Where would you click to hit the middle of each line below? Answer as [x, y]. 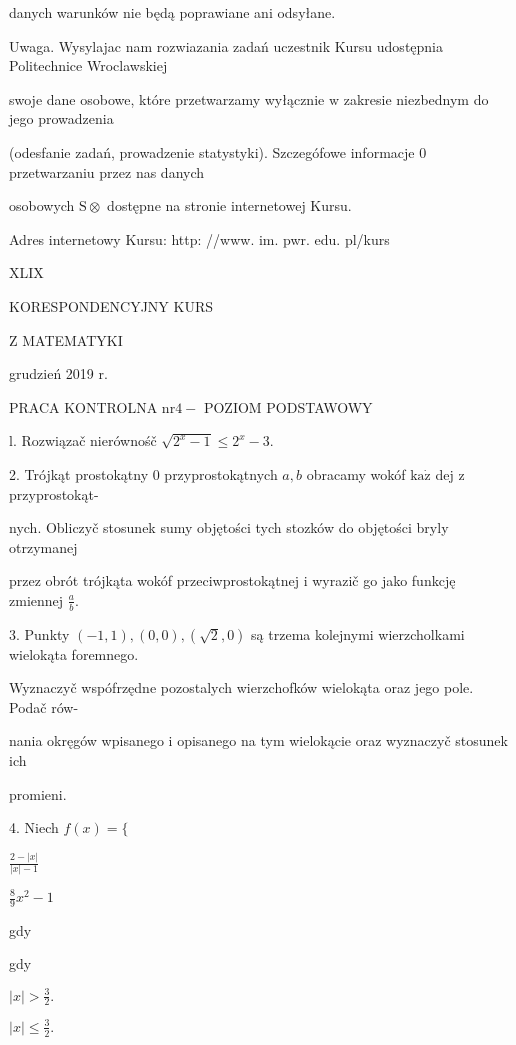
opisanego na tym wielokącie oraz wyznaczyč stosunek [342, 740]
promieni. [38, 793]
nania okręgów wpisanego [86, 740]
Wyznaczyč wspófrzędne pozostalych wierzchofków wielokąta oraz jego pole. [241, 687]
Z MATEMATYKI [66, 339]
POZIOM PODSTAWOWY [288, 406]
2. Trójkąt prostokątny [79, 473]
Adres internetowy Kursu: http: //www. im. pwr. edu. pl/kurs [199, 238]
